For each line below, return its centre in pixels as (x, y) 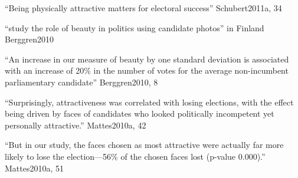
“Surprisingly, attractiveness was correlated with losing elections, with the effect (149, 102)
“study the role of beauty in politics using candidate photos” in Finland (135, 27)
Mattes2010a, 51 (35, 168)
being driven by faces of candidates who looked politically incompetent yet (140, 113)
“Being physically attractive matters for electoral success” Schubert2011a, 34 (143, 8)
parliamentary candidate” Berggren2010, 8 (81, 82)
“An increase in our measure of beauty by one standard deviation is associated (147, 59)
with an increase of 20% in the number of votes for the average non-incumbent (147, 70)
